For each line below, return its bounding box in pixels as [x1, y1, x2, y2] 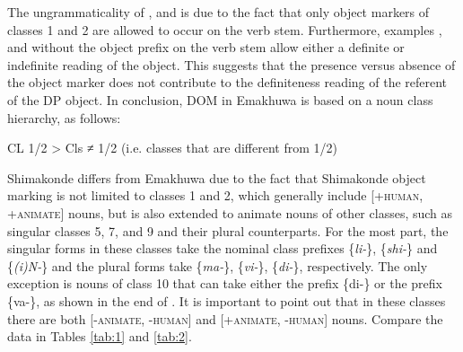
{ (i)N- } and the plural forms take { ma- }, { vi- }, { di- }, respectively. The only [7, 256, 428, 275]
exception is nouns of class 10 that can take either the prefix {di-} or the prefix [7, 274, 443, 293]
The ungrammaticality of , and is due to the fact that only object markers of [7, 3, 430, 21]
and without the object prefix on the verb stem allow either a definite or [7, 38, 405, 57]
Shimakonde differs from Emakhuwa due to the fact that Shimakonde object [7, 168, 426, 187]
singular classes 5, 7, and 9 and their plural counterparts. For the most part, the [7, 221, 449, 240]
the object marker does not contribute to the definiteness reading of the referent [7, 73, 448, 92]
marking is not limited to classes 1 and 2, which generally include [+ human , [7, 186, 424, 205]
